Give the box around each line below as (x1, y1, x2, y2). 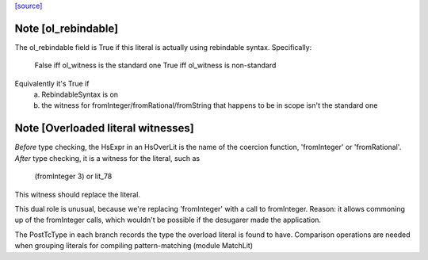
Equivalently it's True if (14, 78, 90, 88)
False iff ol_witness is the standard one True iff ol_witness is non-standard (34, 60, 277, 71)
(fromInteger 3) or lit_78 (34, 171, 113, 182)
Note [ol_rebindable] (14, 21, 119, 35)
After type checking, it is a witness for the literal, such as (14, 153, 201, 162)
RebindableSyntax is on (41, 90, 119, 99)
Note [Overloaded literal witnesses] (14, 121, 194, 135)
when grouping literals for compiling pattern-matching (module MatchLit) (14, 241, 254, 250)
